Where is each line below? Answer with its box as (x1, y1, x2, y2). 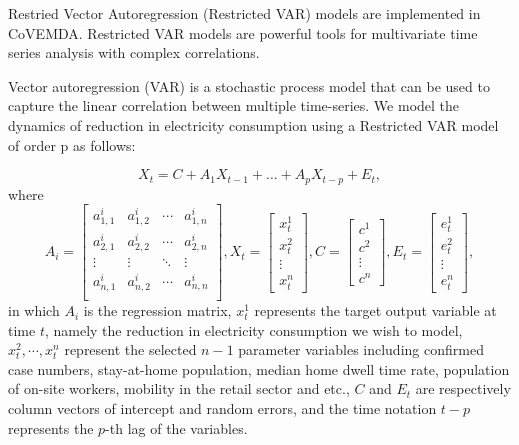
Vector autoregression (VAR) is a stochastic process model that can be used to (8, 75, 490, 96)
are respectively (415, 378, 511, 399)
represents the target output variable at (254, 300, 497, 321)
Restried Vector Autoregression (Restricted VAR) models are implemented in (8, 3, 481, 23)
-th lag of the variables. (105, 417, 248, 438)
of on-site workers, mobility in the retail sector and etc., (8, 378, 350, 399)
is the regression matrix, (83, 300, 232, 321)
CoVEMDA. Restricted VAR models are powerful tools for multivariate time (8, 22, 478, 43)
